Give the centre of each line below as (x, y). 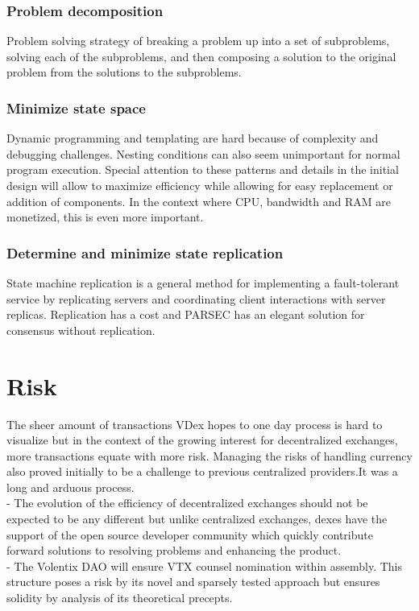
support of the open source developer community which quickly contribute (190, 534)
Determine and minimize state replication (145, 252)
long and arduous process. (71, 487)
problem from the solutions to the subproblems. (124, 72)
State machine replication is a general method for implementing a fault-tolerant (203, 283)
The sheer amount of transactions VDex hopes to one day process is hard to (195, 424)
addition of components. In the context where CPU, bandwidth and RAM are (199, 201)
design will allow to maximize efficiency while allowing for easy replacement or (200, 185)
